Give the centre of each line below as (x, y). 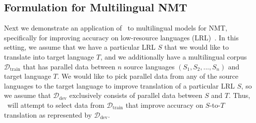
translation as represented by (48, 114)
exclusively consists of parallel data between (136, 95)
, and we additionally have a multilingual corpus (174, 56)
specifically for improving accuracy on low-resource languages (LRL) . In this (121, 37)
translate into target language (49, 56)
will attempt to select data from (56, 105)
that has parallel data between (69, 66)
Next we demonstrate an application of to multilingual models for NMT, (116, 28)
